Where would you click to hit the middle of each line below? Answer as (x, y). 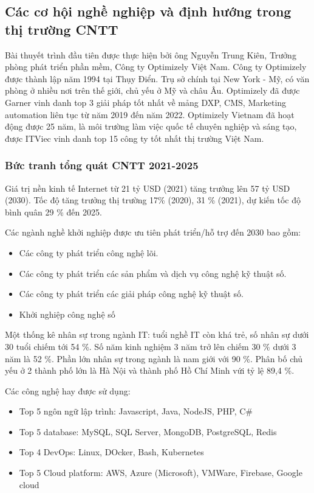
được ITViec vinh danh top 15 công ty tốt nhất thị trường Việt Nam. (135, 138)
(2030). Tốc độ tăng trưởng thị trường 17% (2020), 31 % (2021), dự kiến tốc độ (153, 200)
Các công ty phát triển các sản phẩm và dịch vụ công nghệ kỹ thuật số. (153, 273)
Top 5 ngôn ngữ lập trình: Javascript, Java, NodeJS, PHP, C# (136, 411)
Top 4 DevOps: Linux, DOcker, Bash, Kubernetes (111, 452)
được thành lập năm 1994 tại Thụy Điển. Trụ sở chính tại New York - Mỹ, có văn (157, 78)
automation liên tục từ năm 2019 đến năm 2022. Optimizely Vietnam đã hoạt (150, 114)
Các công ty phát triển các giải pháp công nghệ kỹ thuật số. (131, 294)
